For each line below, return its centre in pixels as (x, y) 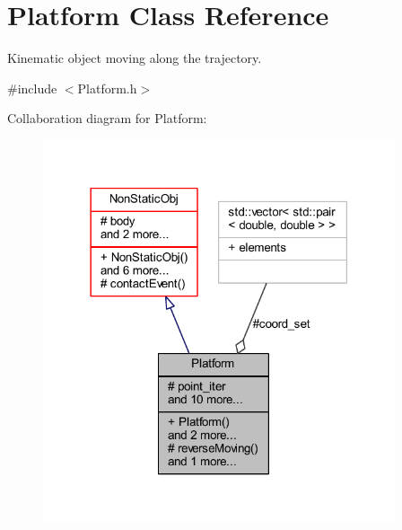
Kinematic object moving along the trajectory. (135, 58)
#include (32, 88)
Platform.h (107, 88)
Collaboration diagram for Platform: (107, 118)
